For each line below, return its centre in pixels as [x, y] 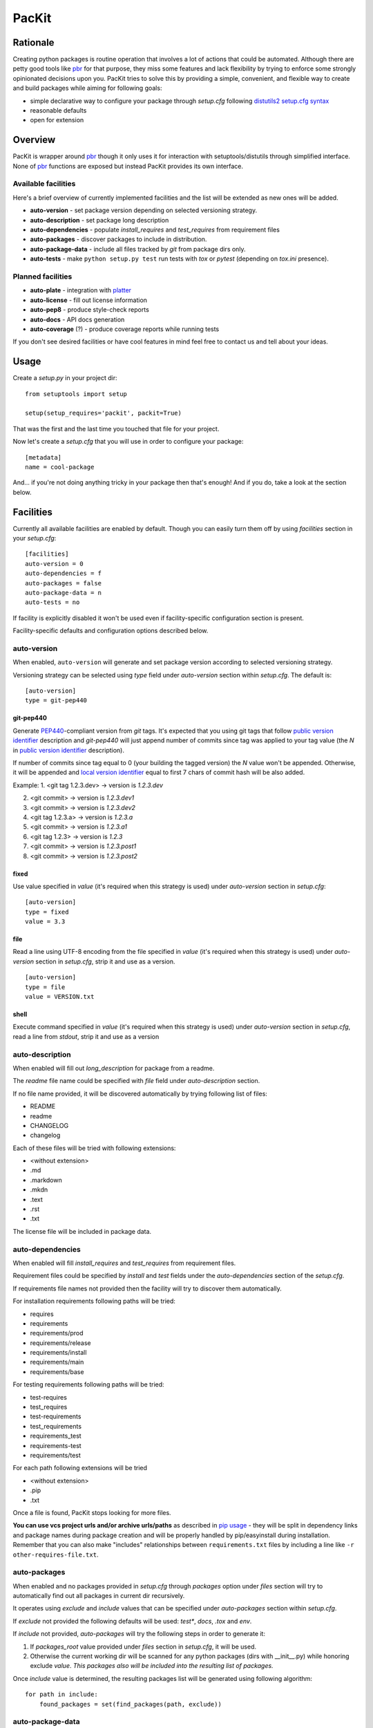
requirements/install [58, 1353]
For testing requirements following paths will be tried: [89, 1384]
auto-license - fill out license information [89, 300]
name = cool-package [60, 467]
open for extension [57, 120]
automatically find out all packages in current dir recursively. [99, 1596]
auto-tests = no [52, 602]
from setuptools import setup [76, 394]
